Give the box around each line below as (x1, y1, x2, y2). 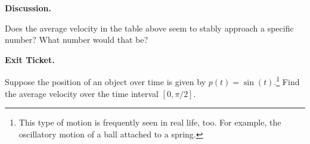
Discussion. (5, 2, 51, 14)
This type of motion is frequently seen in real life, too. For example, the (18, 116, 281, 129)
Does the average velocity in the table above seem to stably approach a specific (5, 21, 294, 34)
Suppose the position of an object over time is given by (5, 76, 206, 88)
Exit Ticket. (5, 53, 55, 65)
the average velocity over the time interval (5, 87, 159, 99)
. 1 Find (274, 74, 300, 88)
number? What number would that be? (5, 33, 148, 46)
